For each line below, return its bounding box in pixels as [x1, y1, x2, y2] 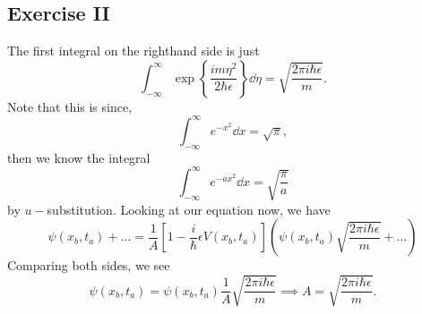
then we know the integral [7, 148, 151, 166]
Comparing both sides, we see [7, 256, 170, 275]
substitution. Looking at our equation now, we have [47, 199, 331, 218]
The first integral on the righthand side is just [7, 41, 260, 60]
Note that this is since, [7, 97, 133, 115]
